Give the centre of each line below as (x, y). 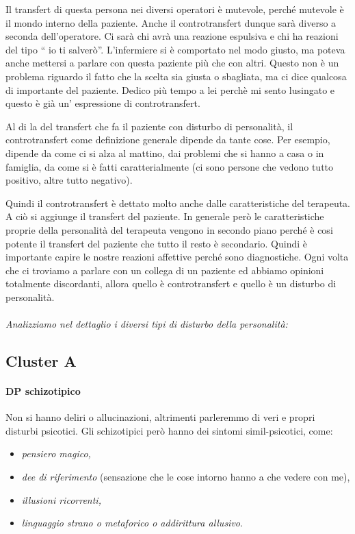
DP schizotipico (43, 391)
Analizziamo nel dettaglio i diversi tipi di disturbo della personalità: (147, 324)
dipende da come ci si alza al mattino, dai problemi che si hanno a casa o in (165, 153)
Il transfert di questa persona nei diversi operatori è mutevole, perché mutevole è (175, 9)
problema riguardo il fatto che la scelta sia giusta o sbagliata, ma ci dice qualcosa (176, 76)
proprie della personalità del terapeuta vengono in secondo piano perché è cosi (169, 229)
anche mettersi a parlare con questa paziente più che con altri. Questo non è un (172, 63)
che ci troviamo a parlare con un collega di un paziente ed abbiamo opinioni (165, 270)
